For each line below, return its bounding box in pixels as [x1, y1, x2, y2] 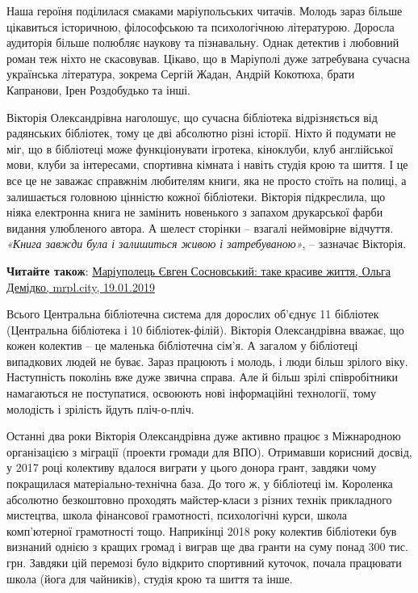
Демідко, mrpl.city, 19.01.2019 [6, 278, 155, 295]
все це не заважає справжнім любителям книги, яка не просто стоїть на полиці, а [6, 171, 407, 188]
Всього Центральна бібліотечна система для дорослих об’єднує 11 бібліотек [6, 305, 379, 322]
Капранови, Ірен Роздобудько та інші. [6, 81, 190, 98]
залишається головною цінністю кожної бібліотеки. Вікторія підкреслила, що [6, 187, 386, 204]
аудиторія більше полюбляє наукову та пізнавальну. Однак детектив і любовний [6, 34, 399, 51]
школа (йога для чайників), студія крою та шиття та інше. [6, 570, 293, 587]
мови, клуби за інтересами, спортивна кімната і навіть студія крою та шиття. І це [6, 156, 408, 173]
